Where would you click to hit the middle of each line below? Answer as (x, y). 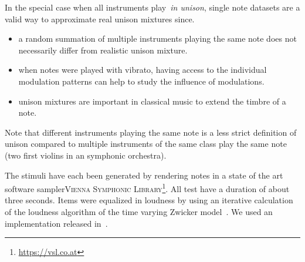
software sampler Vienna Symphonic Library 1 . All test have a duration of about (147, 188)
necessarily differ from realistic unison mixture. (103, 50)
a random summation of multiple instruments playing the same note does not (157, 38)
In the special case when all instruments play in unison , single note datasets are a (152, 7)
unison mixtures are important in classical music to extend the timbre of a (152, 101)
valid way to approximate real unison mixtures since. (100, 19)
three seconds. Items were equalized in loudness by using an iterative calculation (149, 200)
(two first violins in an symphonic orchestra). (86, 155)
